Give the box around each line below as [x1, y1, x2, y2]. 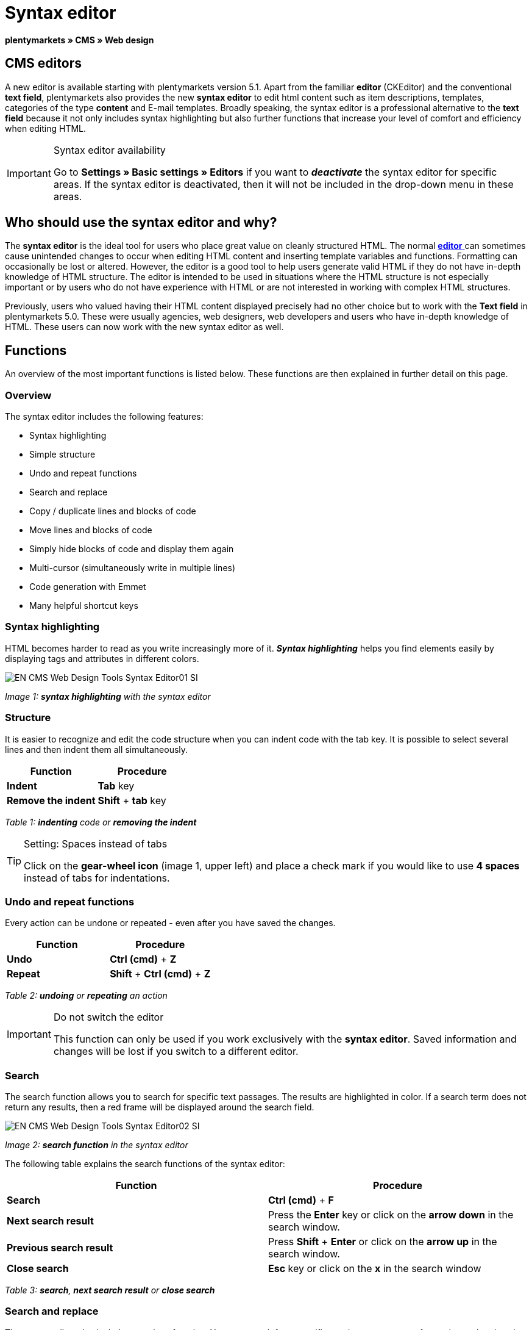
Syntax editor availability [53, 143, 166, 156]
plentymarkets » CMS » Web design [5, 34, 154, 45]
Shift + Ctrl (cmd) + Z [110, 968, 211, 980]
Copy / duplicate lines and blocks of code [29, 506, 196, 517]
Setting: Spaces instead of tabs [24, 837, 168, 850]
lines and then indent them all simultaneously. [5, 744, 188, 755]
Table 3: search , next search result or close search [5, 1285, 215, 1296]
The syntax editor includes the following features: [5, 411, 204, 422]
